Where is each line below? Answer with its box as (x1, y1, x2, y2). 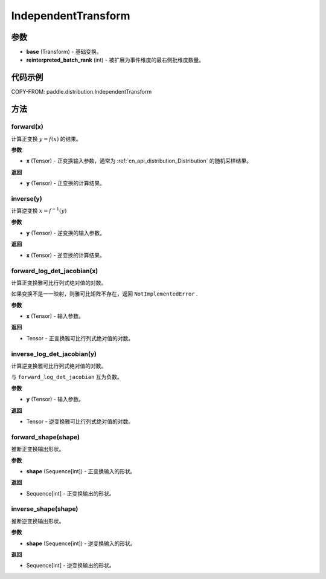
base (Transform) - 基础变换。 (26, 48, 102, 56)
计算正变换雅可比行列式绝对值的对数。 (11, 279, 107, 286)
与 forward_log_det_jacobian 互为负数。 (11, 374, 123, 381)
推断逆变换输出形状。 (11, 517, 65, 525)
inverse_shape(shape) (11, 505, 78, 513)
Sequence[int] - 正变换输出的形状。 (26, 490, 115, 497)
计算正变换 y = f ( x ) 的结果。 (11, 135, 81, 142)
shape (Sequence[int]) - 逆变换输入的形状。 (26, 540, 136, 547)
